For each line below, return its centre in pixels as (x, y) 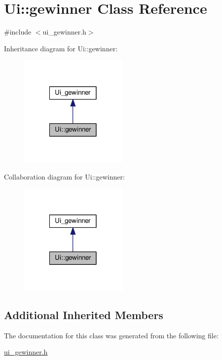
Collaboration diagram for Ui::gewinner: (64, 176)
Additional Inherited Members (84, 314)
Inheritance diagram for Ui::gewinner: (61, 48)
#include (18, 32)
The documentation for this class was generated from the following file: (111, 335)
